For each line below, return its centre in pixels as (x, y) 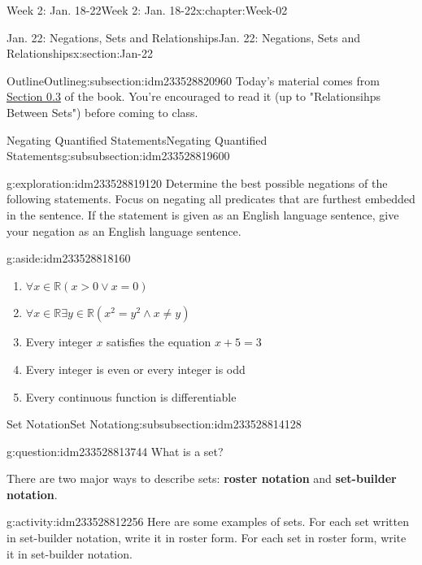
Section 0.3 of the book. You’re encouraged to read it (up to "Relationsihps (194, 96)
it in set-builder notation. (70, 553)
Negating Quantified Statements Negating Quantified (137, 139)
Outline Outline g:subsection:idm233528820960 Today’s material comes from (193, 80)
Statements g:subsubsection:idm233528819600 (118, 156)
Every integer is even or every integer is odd (135, 369)
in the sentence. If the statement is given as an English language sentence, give (203, 214)
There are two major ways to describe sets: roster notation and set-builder (202, 478)
